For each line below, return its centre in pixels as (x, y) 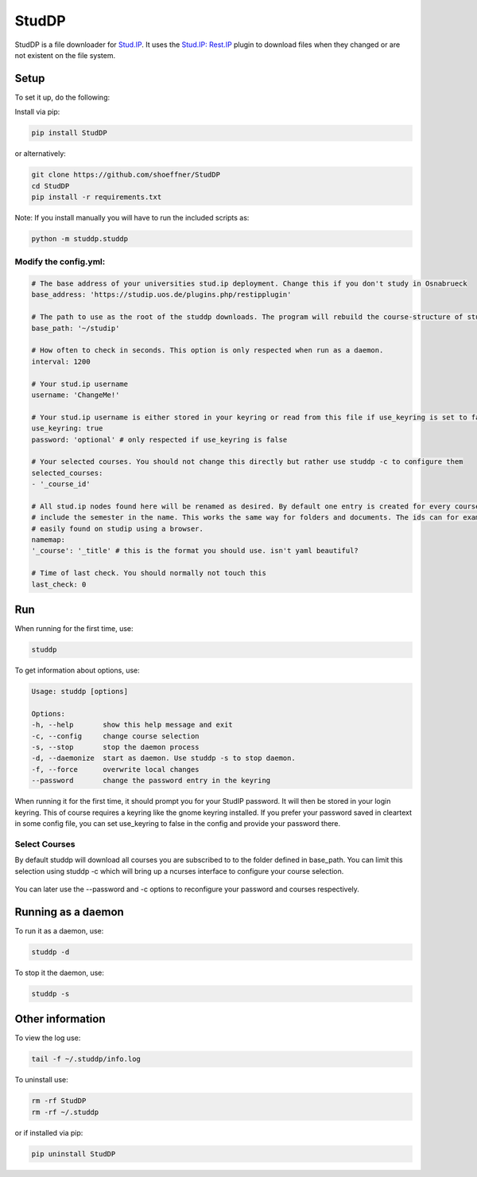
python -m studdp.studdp (80, 238)
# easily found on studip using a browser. (118, 528)
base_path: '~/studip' (76, 328)
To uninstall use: (41, 1080)
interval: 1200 (61, 361)
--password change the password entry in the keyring (151, 781)
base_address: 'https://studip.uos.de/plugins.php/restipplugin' (161, 295)
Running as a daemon (70, 912)
